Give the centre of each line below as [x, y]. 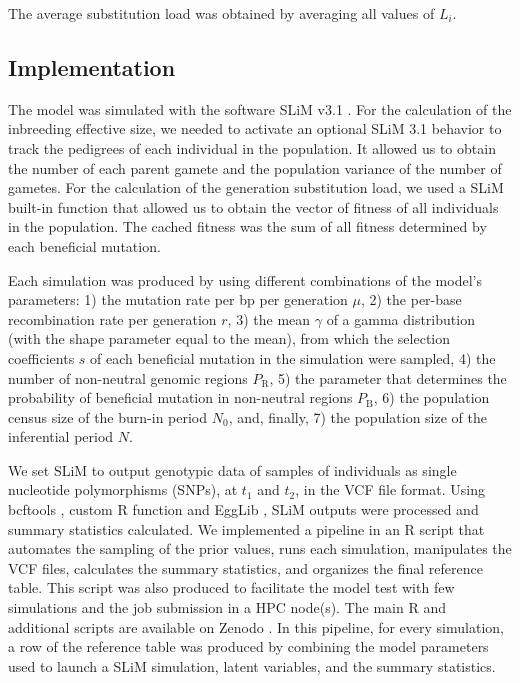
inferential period [61, 436]
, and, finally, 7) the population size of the [357, 416]
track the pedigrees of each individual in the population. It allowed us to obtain [252, 147]
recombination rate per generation [112, 318]
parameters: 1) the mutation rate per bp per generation [178, 299]
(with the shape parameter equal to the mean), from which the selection [229, 338]
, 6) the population [431, 397]
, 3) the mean [269, 318]
